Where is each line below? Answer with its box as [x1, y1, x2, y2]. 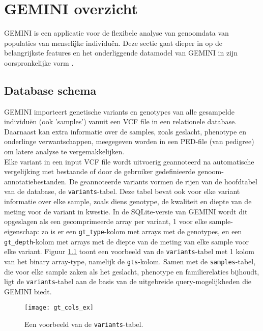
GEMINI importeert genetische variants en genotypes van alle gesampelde [4, 106, 235, 117]
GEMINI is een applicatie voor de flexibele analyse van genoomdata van [4, 27, 229, 38]
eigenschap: [4, 226, 39, 236]
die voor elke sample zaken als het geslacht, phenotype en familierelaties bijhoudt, [4, 266, 259, 277]
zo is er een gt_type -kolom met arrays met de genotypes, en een [41, 226, 242, 236]
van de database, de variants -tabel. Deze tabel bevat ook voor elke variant [4, 186, 240, 197]
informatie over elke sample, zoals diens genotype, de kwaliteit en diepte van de [4, 196, 252, 207]
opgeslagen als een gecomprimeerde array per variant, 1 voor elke [4, 216, 207, 227]
